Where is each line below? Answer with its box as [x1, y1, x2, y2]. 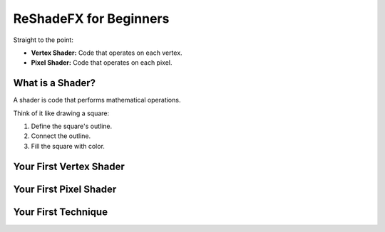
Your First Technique [13, 206, 108, 218]
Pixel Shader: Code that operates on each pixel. [31, 58, 173, 67]
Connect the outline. [31, 132, 91, 140]
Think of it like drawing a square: [13, 109, 110, 117]
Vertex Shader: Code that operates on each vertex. [31, 48, 183, 57]
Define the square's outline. [31, 122, 113, 131]
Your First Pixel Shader [13, 183, 117, 195]
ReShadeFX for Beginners [13, 11, 170, 26]
